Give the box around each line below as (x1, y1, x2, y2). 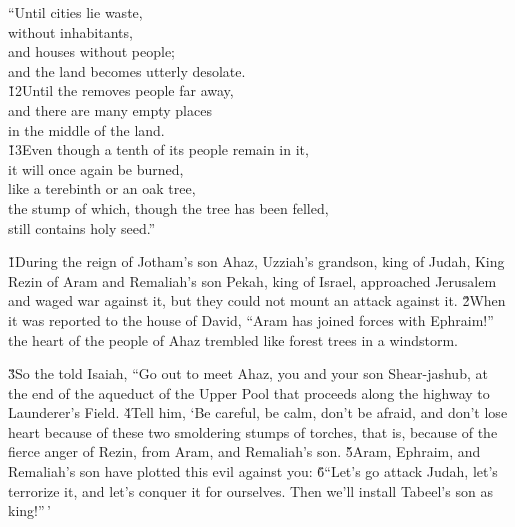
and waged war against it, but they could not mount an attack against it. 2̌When (8, 290, 506, 311)
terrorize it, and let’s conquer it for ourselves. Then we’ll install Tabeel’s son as (8, 480, 493, 501)
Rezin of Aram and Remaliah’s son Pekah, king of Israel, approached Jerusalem (8, 270, 497, 291)
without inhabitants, (8, 21, 133, 42)
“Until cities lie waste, (8, 2, 143, 22)
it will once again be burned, (8, 158, 184, 179)
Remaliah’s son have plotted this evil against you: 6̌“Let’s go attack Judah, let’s (8, 461, 498, 482)
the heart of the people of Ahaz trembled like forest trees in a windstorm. (8, 329, 458, 350)
